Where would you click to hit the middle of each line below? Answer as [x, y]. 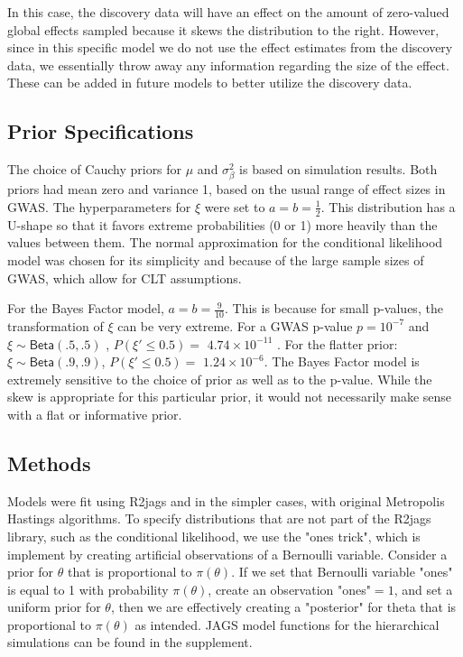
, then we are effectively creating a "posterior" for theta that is [283, 607]
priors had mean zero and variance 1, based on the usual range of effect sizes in [227, 189]
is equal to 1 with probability [88, 589]
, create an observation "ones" [289, 589]
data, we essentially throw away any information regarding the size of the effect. [228, 65]
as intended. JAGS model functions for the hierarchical [287, 624]
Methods [49, 463]
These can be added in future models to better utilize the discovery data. [210, 83]
